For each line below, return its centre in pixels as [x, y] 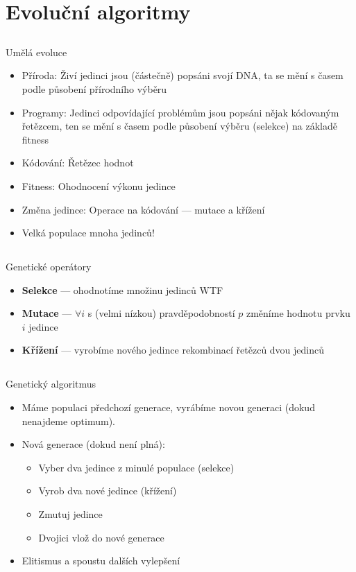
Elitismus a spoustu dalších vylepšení [101, 561]
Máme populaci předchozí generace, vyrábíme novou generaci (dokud [168, 407]
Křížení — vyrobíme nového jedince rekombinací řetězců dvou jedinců [173, 350]
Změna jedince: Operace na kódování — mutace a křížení [143, 209]
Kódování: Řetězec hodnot [78, 163]
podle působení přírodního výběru [94, 88]
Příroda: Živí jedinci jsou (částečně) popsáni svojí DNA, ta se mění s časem [183, 75]
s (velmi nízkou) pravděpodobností [161, 313]
